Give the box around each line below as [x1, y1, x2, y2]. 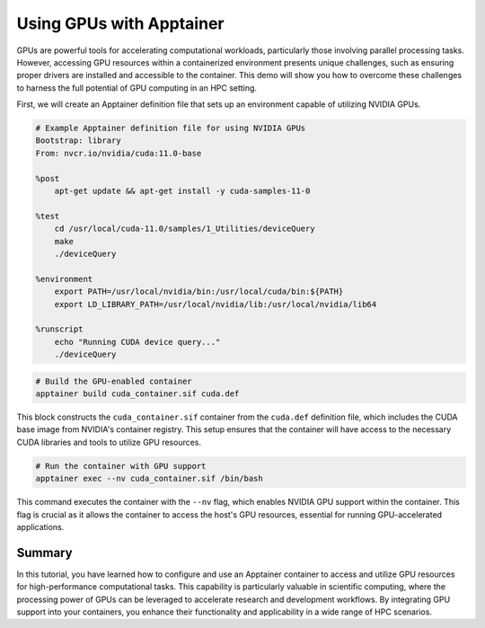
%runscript [35, 324, 84, 334]
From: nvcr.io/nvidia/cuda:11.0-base [35, 148, 202, 158]
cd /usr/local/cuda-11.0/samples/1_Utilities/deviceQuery [54, 224, 315, 234]
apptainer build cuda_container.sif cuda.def [35, 389, 240, 399]
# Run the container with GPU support [35, 461, 207, 471]
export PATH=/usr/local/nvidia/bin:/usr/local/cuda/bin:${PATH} [54, 287, 344, 296]
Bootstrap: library [35, 136, 121, 146]
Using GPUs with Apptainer [16, 13, 225, 33]
